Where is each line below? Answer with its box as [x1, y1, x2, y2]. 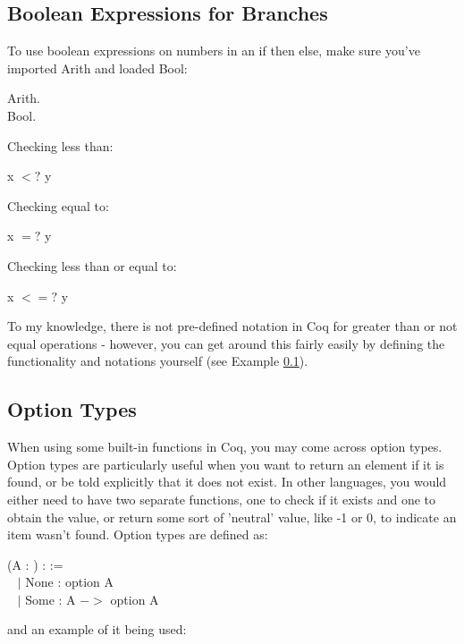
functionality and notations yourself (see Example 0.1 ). [7, 352, 308, 370]
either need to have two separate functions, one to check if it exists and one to [7, 489, 436, 508]
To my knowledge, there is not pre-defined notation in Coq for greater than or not [7, 317, 458, 335]
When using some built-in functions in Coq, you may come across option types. [7, 437, 443, 456]
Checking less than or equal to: [7, 256, 177, 275]
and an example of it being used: [7, 620, 187, 639]
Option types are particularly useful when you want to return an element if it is [7, 454, 444, 473]
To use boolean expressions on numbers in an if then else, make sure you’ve [7, 41, 420, 60]
